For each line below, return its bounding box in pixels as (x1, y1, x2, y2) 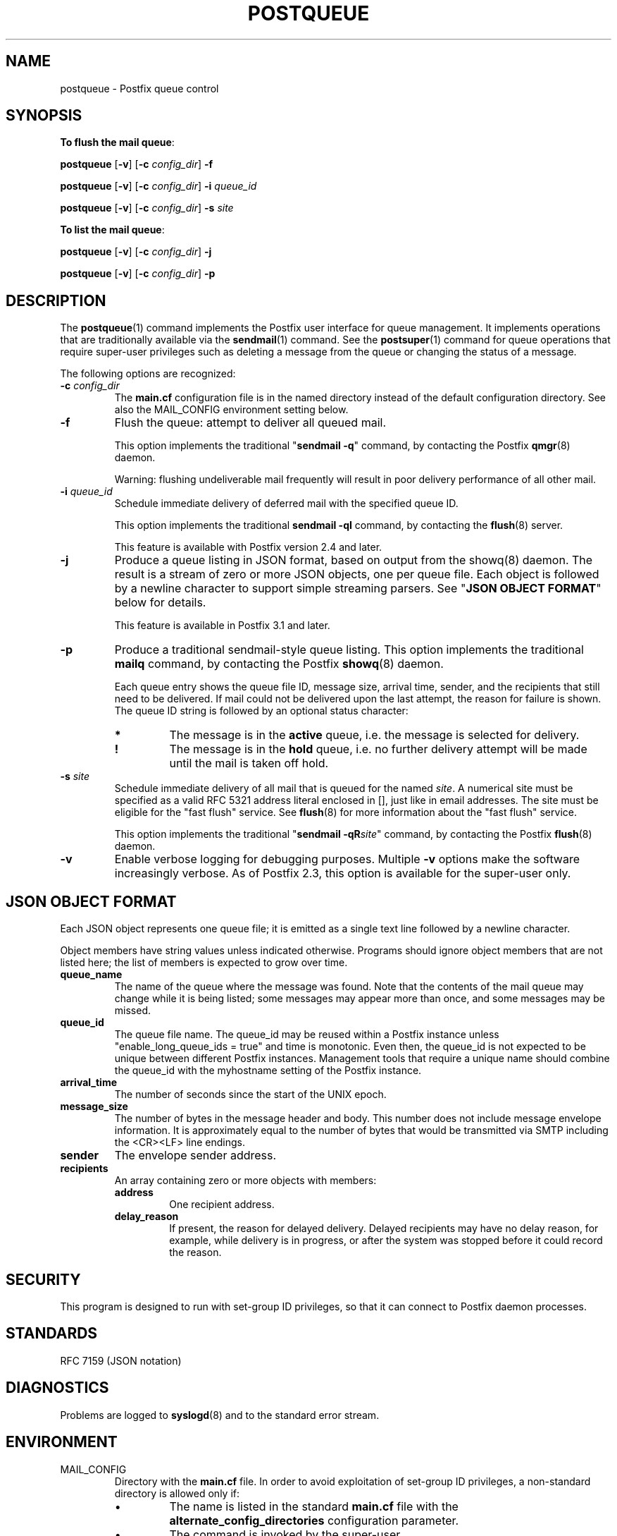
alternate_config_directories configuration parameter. (169, 1513, 459, 1528)
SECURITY (6, 1270, 81, 1288)
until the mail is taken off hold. (169, 756, 329, 771)
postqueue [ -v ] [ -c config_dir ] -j (60, 245, 212, 258)
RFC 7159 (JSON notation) (60, 1354, 182, 1367)
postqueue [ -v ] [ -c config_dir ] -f (60, 158, 213, 171)
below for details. (114, 595, 206, 610)
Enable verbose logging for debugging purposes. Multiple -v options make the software (114, 852, 580, 867)
